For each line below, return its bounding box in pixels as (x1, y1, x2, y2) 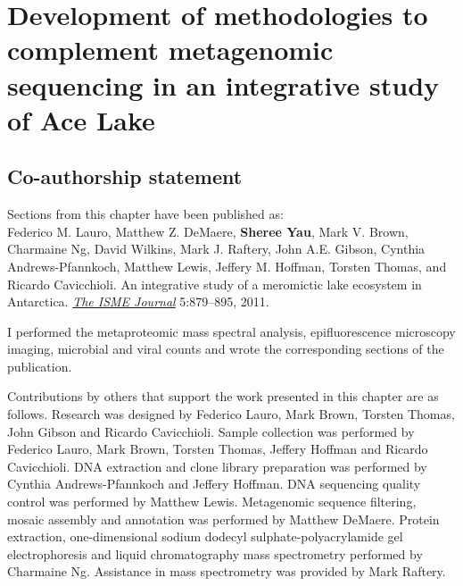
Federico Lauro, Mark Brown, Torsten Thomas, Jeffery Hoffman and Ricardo (7, 439, 428, 458)
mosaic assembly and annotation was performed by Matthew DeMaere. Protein (7, 509, 440, 528)
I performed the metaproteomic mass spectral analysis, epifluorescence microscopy (7, 322, 456, 340)
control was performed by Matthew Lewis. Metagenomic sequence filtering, (7, 492, 417, 511)
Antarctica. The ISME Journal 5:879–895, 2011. (7, 292, 269, 311)
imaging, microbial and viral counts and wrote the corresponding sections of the (7, 339, 444, 358)
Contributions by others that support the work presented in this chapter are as (7, 387, 439, 406)
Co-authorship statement (7, 163, 243, 190)
